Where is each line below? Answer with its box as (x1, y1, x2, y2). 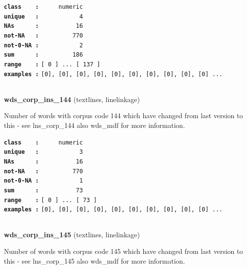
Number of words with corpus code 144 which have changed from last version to (4, 110, 243, 121)
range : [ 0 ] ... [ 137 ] (4, 61, 101, 68)
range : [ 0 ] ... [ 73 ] (4, 196, 97, 204)
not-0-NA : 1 (4, 177, 83, 185)
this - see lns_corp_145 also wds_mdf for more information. (4, 255, 185, 266)
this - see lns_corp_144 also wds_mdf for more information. (4, 120, 185, 130)
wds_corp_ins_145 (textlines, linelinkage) (4, 229, 140, 240)
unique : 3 (4, 148, 83, 156)
